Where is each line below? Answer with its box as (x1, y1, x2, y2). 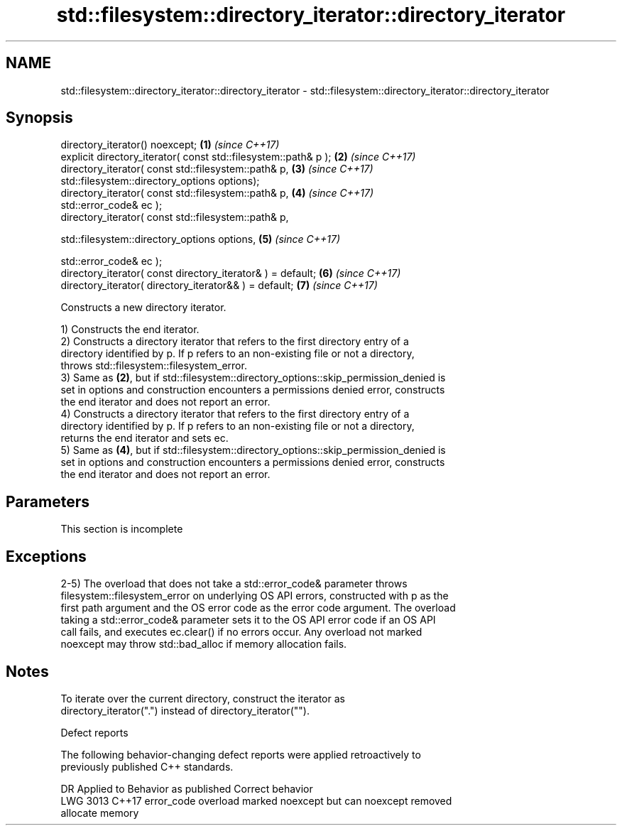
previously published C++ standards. (60, 760, 234, 773)
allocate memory (60, 806, 139, 819)
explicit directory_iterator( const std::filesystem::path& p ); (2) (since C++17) (60, 151, 416, 163)
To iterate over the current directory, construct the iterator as (60, 692, 345, 705)
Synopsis (6, 109, 73, 127)
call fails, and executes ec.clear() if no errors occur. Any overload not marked (60, 626, 422, 639)
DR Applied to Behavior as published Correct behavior (60, 782, 313, 795)
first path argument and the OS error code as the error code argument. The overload (60, 602, 456, 614)
